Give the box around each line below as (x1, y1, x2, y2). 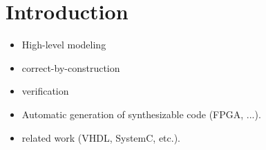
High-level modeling (21, 37, 106, 52)
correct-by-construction (21, 60, 120, 75)
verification (21, 84, 69, 98)
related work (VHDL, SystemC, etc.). (21, 130, 180, 144)
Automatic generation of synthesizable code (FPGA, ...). (21, 106, 261, 121)
